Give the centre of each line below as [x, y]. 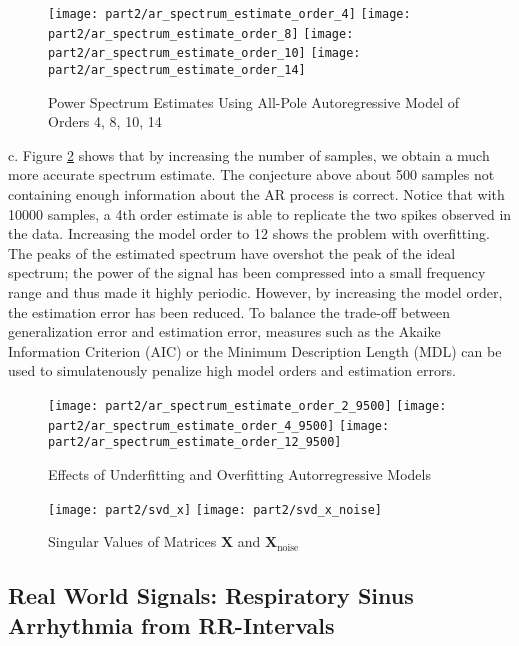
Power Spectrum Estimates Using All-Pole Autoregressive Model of [253, 101]
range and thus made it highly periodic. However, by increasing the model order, [255, 291]
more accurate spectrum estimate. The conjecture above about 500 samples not [251, 174]
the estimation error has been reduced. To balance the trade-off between [229, 311]
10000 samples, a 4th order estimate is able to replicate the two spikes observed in [260, 213]
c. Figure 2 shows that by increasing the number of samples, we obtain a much [249, 154]
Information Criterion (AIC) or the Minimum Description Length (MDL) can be [255, 350]
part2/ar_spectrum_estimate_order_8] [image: [201, 33]
